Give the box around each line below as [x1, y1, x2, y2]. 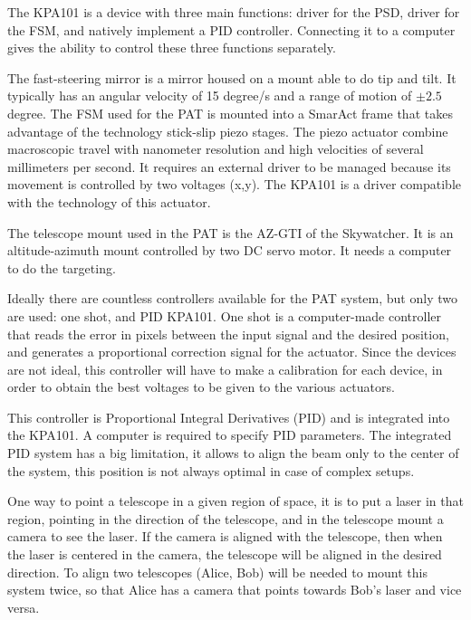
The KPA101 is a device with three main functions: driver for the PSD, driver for [7, 3, 460, 21]
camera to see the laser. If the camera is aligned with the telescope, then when [7, 527, 443, 546]
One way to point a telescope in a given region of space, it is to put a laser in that [7, 491, 464, 510]
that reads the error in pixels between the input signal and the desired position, [7, 324, 449, 343]
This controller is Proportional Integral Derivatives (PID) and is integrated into [7, 407, 450, 426]
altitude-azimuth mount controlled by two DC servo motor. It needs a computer [7, 241, 452, 260]
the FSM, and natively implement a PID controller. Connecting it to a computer [7, 20, 456, 39]
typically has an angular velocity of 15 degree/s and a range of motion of [7, 86, 412, 105]
